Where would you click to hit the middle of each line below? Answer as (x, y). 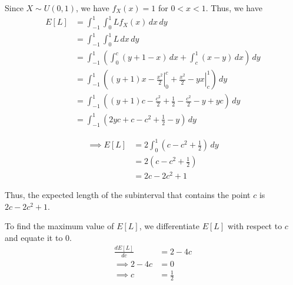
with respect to (255, 226)
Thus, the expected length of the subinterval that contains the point (128, 195)
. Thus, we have (234, 8)
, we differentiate (169, 226)
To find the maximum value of (59, 226)
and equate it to (34, 237)
